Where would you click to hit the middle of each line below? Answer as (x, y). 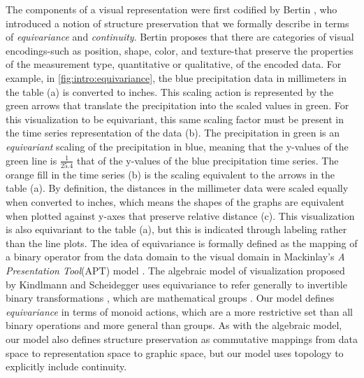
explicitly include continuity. (66, 366)
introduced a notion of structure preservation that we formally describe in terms (177, 23)
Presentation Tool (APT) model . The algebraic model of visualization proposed (175, 270)
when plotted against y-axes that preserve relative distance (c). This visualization (180, 215)
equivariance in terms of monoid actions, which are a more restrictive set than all (179, 311)
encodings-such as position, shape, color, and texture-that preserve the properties (180, 50)
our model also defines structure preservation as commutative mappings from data (182, 338)
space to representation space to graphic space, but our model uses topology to (175, 352)
